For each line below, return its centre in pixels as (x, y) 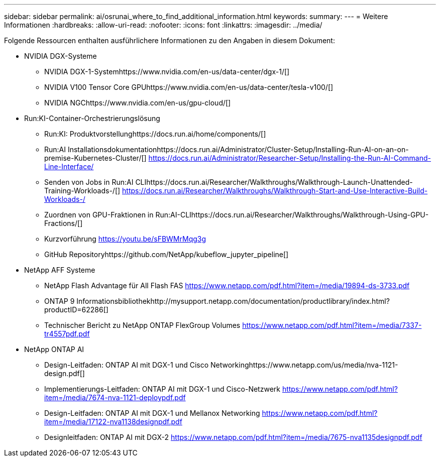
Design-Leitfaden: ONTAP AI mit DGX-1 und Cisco (127, 365)
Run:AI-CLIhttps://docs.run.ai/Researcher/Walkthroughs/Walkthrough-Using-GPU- (292, 215)
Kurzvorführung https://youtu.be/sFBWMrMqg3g (125, 239)
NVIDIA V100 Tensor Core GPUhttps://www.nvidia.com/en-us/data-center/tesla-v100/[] (189, 87)
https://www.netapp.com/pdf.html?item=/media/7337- (332, 325)
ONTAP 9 (60, 301)
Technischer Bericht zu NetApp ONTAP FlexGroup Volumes (142, 325)
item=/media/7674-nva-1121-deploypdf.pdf (115, 397)
